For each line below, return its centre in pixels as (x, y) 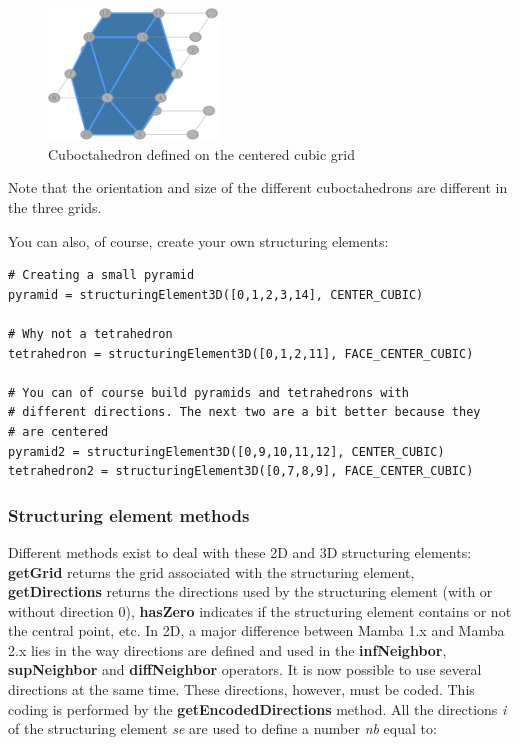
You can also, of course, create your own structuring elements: (198, 240)
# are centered (58, 431)
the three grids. (55, 206)
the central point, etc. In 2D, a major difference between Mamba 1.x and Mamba (256, 630)
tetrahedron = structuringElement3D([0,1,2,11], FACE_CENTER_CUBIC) (241, 353)
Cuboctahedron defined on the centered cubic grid (201, 153)
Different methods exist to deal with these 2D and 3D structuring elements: (240, 551)
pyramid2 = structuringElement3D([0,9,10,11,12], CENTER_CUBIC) (226, 451)
